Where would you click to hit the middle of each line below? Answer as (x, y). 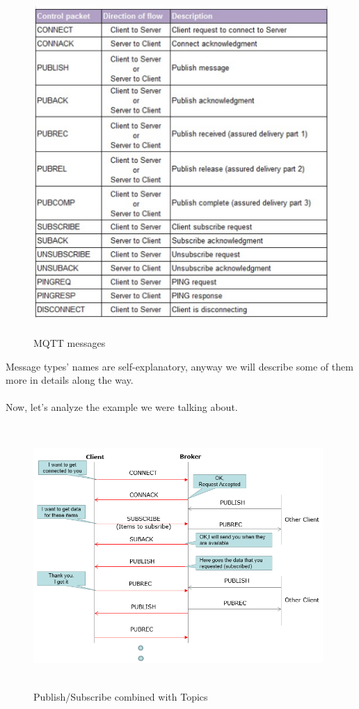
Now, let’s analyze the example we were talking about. (122, 407)
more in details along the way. (70, 380)
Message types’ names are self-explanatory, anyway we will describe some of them (179, 366)
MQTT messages (70, 342)
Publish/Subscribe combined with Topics (121, 697)
